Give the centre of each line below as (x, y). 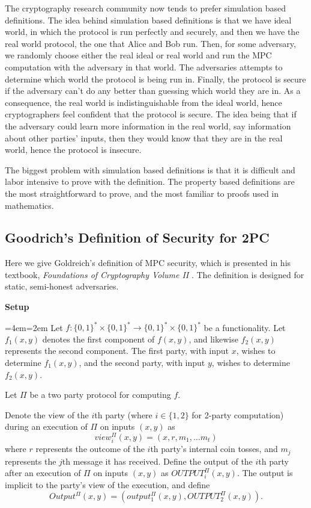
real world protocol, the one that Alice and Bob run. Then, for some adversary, (150, 43)
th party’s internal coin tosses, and (214, 449)
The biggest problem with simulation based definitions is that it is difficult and (150, 169)
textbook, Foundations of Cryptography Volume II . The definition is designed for (155, 274)
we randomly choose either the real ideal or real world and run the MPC (138, 55)
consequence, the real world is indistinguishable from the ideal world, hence (143, 102)
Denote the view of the (47, 414)
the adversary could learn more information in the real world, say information (148, 125)
